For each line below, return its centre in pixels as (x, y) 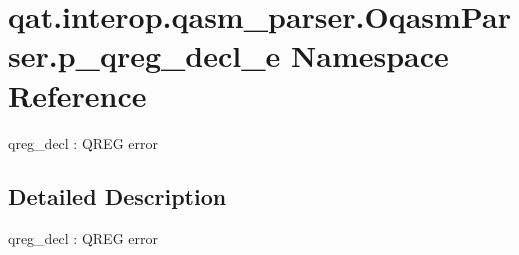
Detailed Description (117, 196)
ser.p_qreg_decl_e (144, 55)
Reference (77, 94)
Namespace (370, 55)
